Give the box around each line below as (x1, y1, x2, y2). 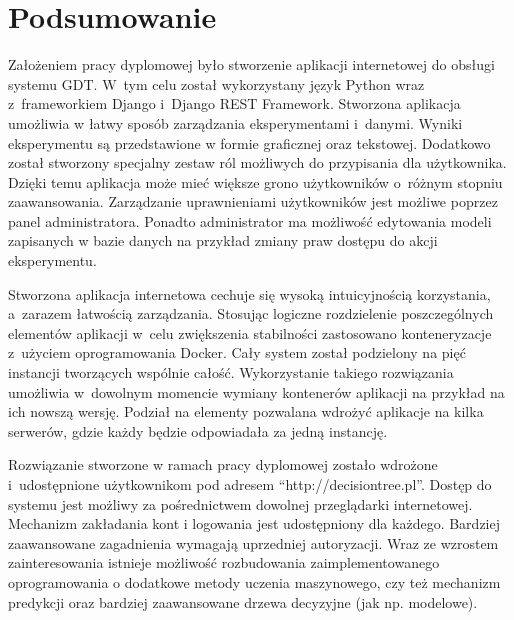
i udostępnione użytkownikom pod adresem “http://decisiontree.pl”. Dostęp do (8, 474, 492, 494)
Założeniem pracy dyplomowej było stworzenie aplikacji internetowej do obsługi (8, 54, 495, 75)
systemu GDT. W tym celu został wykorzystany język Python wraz (8, 73, 425, 94)
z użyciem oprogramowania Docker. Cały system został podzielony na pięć (8, 342, 466, 363)
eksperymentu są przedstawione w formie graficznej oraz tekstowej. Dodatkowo (8, 132, 491, 153)
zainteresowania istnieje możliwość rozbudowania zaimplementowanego (8, 552, 440, 573)
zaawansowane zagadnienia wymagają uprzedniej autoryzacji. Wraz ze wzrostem (8, 532, 499, 553)
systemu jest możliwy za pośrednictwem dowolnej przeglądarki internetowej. (8, 493, 473, 514)
